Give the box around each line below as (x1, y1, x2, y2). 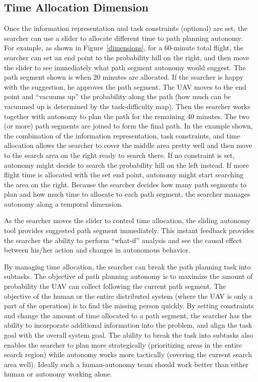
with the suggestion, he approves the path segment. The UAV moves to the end (4, 81, 247, 92)
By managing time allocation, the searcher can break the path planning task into (4, 261, 251, 271)
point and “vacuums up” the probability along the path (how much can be (4, 91, 231, 102)
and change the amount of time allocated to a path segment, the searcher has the (4, 310, 252, 320)
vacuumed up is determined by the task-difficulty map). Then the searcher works (4, 101, 251, 111)
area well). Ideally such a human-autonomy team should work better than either (4, 359, 249, 369)
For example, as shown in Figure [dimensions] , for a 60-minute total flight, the (4, 42, 244, 53)
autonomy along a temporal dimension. (4, 198, 123, 209)
